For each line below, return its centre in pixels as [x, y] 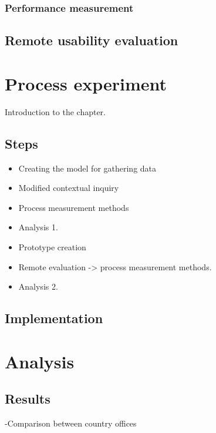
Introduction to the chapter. [55, 111]
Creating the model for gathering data [87, 168]
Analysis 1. [38, 227]
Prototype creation [52, 246]
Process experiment [86, 83]
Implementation [54, 318]
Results [28, 399]
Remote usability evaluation [92, 40]
